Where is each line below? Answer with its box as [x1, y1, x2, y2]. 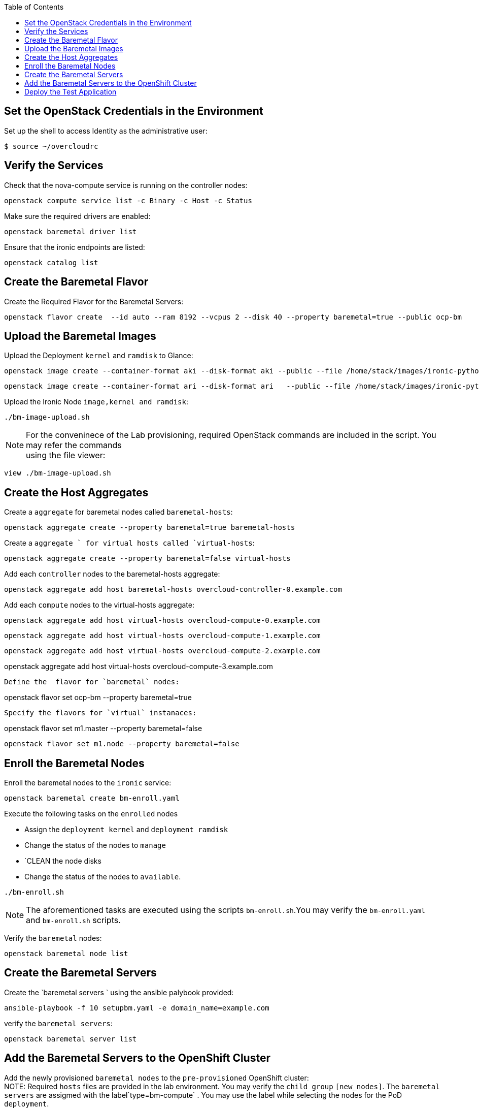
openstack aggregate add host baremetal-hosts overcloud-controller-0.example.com [4, 585, 342, 594]
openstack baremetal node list [4, 949, 128, 958]
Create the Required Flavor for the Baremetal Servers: [4, 297, 184, 306]
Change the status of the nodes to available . [24, 872, 181, 881]
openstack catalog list [4, 258, 98, 267]
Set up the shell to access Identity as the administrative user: [4, 126, 208, 135]
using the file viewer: [26, 450, 106, 461]
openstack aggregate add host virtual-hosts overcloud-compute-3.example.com [4, 662, 273, 671]
